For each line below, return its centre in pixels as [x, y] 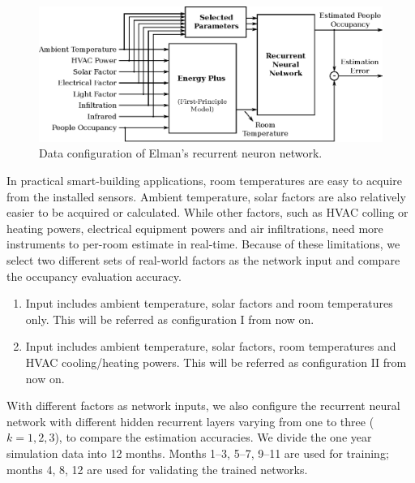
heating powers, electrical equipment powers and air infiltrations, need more [195, 228]
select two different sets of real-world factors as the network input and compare [203, 260]
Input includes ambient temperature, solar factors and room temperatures [209, 303]
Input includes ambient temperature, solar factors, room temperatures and [211, 346]
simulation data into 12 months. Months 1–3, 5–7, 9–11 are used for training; [198, 453]
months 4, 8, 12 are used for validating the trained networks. [157, 469]
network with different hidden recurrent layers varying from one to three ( [190, 421]
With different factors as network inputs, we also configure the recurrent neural [203, 405]
